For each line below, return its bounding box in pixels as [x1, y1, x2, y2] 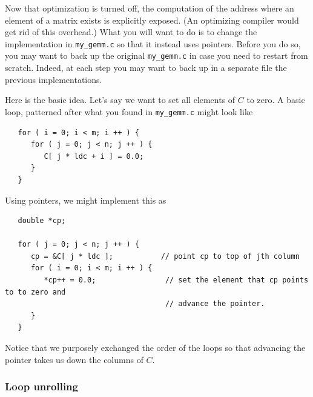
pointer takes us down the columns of [5, 353, 143, 365]
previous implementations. [5, 73, 102, 85]
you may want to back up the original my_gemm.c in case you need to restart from [5, 49, 308, 62]
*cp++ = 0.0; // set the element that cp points [44, 276, 309, 285]
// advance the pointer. [165, 299, 265, 309]
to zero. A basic [246, 93, 305, 106]
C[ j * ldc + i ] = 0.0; [44, 152, 144, 161]
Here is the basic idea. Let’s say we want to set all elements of [5, 93, 236, 106]
